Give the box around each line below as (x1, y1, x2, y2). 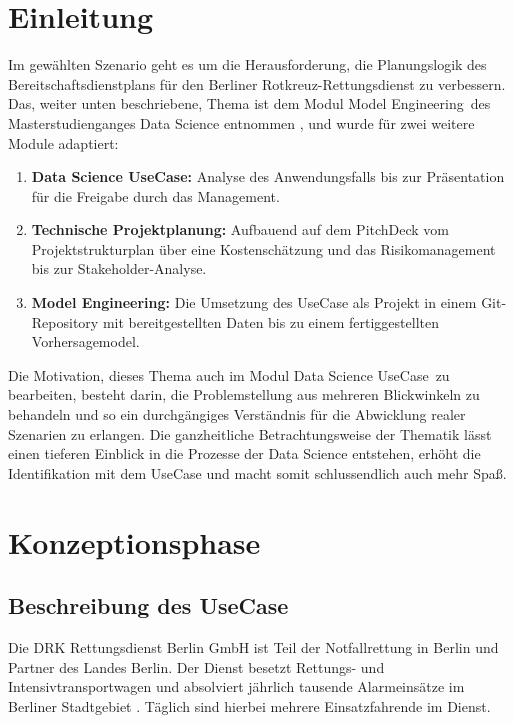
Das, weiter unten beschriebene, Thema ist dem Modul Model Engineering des (8, 93, 491, 114)
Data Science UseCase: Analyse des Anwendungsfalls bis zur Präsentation (31, 166, 505, 187)
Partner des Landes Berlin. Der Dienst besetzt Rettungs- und (8, 656, 385, 677)
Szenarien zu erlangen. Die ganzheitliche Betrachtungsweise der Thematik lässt (8, 423, 492, 444)
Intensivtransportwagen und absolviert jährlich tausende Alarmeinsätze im (8, 676, 465, 697)
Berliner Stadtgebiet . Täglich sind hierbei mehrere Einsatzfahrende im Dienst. (8, 695, 491, 716)
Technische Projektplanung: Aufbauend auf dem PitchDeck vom (31, 219, 450, 240)
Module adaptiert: (8, 132, 119, 153)
